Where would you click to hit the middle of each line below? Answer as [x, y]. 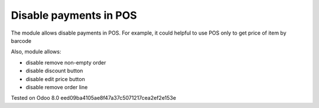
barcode [21, 41]
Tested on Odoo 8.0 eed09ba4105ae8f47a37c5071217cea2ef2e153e [94, 98]
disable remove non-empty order [66, 62]
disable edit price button [55, 79]
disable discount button [54, 71]
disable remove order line [57, 87]
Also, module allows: [36, 52]
